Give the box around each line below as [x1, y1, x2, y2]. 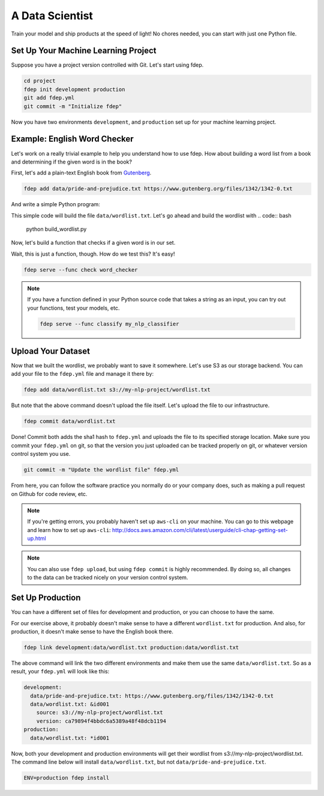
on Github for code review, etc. [11, 490, 88, 497]
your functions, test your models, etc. [27, 304, 120, 311]
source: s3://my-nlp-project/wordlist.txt [36, 709, 163, 716]
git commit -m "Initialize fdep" [23, 103, 122, 109]
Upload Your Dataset [11, 346, 90, 356]
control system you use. [11, 450, 71, 458]
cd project [23, 78, 56, 84]
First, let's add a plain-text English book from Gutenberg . [11, 169, 152, 177]
